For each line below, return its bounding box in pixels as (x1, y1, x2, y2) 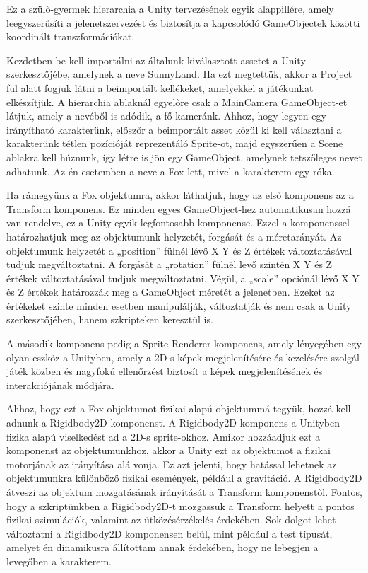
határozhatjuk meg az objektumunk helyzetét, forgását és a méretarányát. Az (6, 228, 342, 243)
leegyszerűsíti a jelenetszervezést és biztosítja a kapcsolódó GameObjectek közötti (6, 15, 360, 30)
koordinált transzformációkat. (6, 29, 135, 44)
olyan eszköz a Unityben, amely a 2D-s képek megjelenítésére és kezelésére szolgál (6, 349, 360, 364)
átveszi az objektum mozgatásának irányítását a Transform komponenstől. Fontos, (6, 485, 362, 499)
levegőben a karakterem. (6, 553, 112, 568)
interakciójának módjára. (6, 377, 114, 392)
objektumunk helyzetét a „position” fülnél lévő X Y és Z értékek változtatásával (6, 243, 352, 257)
